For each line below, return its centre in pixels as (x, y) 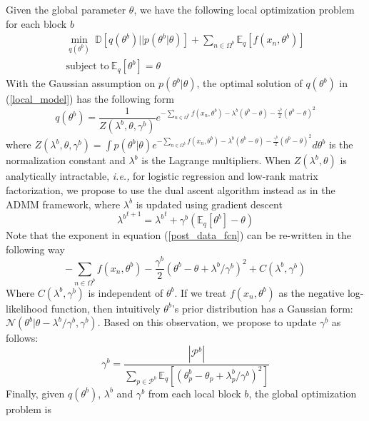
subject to (87, 67)
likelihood (27, 308)
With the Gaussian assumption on (81, 83)
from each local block (194, 393)
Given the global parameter (66, 9)
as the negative (312, 292)
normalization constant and (66, 160)
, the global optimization (303, 393)
